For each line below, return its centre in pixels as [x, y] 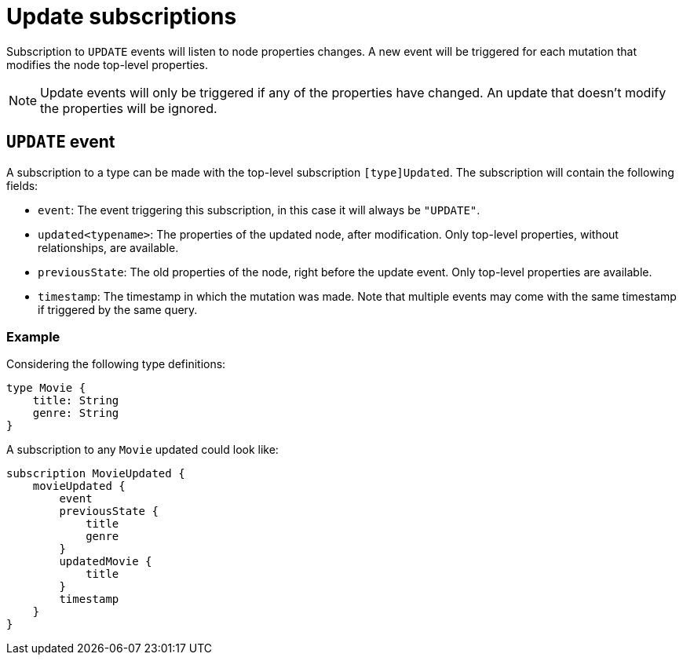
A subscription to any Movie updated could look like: [142, 450]
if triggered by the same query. [118, 309]
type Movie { [46, 388]
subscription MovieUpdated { [96, 474]
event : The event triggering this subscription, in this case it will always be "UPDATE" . [259, 210]
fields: [22, 185]
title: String [76, 401]
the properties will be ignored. [129, 108]
